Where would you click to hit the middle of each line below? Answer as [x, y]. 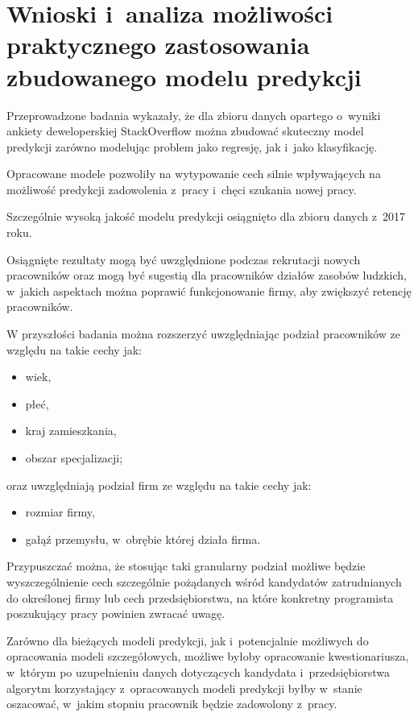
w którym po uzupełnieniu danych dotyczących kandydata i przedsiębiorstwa [198, 671]
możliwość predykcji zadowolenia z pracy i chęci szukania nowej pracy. [182, 189]
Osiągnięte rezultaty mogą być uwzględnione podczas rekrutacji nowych [184, 259]
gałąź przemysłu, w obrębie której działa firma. [143, 539]
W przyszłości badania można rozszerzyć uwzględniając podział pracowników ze [203, 334]
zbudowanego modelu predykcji [184, 76]
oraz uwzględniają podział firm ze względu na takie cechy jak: [159, 485]
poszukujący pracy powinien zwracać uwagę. [116, 613]
